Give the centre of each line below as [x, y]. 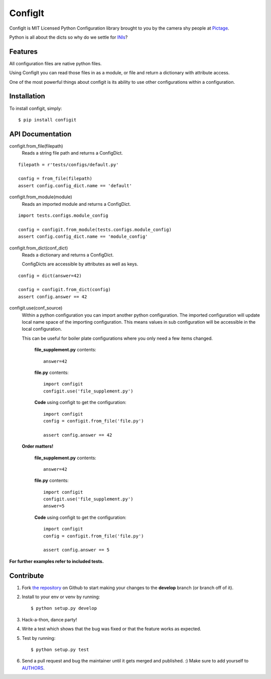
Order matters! [38, 446]
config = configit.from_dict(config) [65, 290]
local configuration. [42, 329]
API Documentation [40, 134]
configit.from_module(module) [41, 197]
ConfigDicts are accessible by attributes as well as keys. [80, 264]
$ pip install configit [47, 120]
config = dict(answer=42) [50, 276]
